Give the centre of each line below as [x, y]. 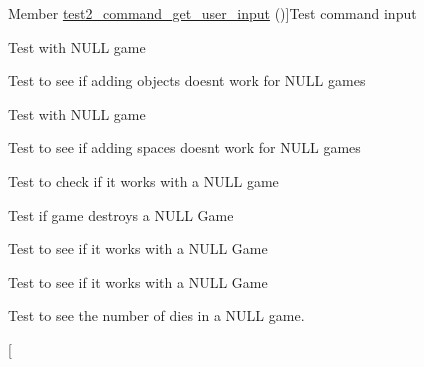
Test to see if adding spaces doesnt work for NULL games [184, 147]
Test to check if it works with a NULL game [143, 180]
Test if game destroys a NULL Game [121, 214]
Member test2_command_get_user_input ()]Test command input [212, 13]
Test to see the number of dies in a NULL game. [156, 315]
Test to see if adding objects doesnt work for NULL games [187, 80]
